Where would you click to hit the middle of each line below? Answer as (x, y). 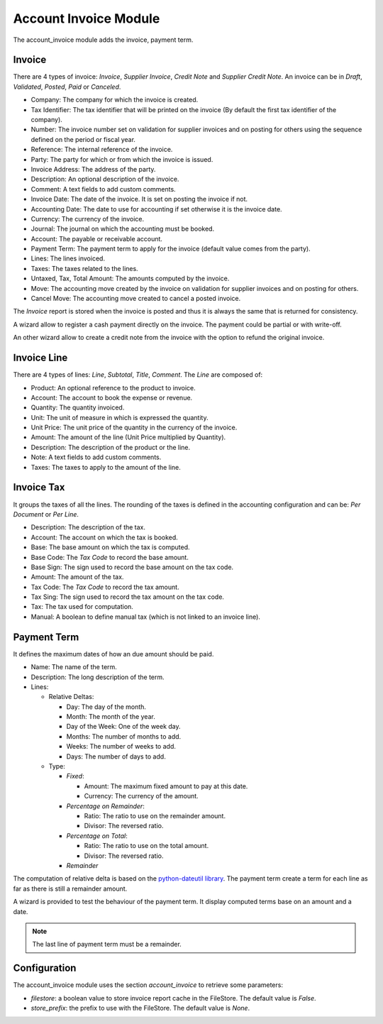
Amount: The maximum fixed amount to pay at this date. (166, 786)
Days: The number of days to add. (116, 756)
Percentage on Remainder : (105, 806)
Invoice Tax (39, 487)
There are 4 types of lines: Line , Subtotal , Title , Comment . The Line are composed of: (138, 375)
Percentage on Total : (97, 836)
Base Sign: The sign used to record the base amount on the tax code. (132, 567)
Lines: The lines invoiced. (68, 258)
